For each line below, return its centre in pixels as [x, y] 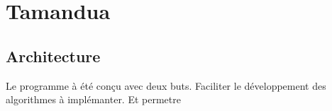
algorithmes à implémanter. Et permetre [93, 99]
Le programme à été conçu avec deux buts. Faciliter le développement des [166, 85]
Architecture [53, 55]
